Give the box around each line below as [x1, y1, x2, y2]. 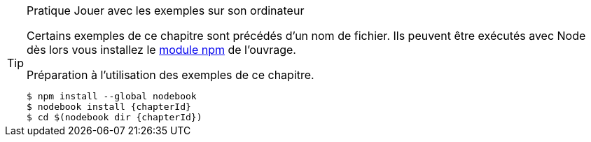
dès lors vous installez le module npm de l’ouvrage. [27, 43, 296, 57]
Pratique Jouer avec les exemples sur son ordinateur [27, 3, 305, 17]
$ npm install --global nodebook [27, 91, 197, 101]
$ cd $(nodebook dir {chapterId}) [27, 112, 202, 122]
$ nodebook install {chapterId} [27, 101, 191, 112]
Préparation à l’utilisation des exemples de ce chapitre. [27, 68, 314, 82]
